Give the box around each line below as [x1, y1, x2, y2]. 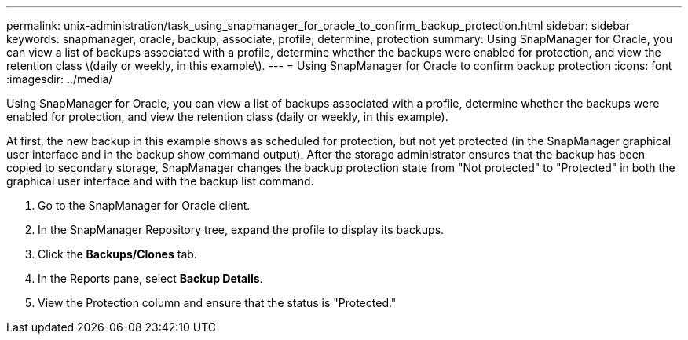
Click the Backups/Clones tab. [38, 247, 197, 261]
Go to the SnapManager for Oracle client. [38, 199, 251, 212]
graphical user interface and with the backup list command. [6, 174, 314, 188]
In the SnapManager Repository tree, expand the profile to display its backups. [38, 223, 445, 236]
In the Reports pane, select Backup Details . [38, 272, 263, 285]
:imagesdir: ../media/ [6, 72, 113, 86]
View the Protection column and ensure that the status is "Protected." [38, 296, 397, 309]
